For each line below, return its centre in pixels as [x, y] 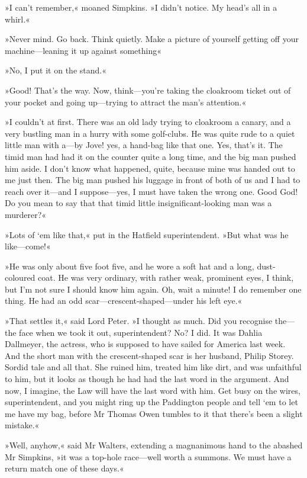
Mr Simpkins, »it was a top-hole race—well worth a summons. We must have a [148, 456]
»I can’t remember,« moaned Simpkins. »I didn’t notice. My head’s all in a [141, 7]
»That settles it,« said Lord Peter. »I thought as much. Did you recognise [139, 321]
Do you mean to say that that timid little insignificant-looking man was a [138, 203]
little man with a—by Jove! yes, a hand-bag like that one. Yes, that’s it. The [144, 145]
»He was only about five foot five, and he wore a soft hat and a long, [130, 266]
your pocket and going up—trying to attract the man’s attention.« [126, 102]
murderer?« [26, 214]
